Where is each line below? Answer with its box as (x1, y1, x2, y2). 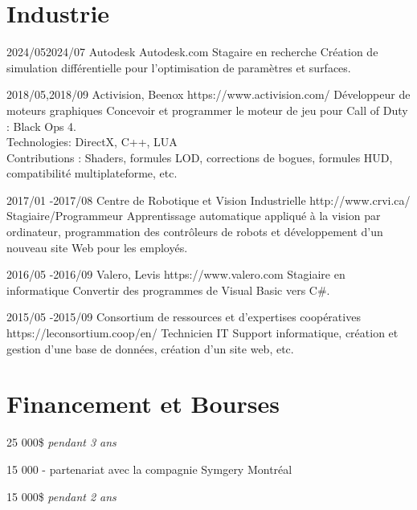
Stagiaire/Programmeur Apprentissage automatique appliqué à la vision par (6, 207, 381, 224)
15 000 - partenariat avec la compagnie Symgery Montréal (6, 460, 292, 477)
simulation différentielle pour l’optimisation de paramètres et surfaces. (6, 59, 351, 75)
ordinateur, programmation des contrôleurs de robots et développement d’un (6, 223, 383, 240)
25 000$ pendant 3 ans (6, 434, 117, 451)
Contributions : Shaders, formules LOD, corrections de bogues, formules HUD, (6, 149, 393, 165)
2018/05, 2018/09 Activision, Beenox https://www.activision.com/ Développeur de (6, 86, 411, 103)
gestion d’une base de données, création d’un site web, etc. (6, 340, 294, 357)
